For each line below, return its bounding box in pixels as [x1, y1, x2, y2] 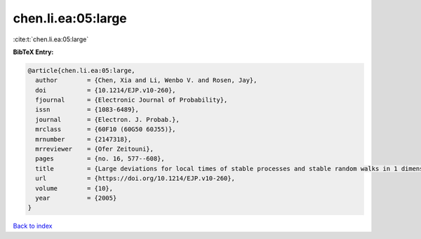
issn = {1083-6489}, [35, 106, 140, 114]
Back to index [13, 221, 53, 231]
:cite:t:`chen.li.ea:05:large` [13, 35, 89, 43]
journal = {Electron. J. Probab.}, [35, 116, 180, 123]
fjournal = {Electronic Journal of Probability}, [35, 96, 228, 104]
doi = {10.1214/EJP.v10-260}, [35, 86, 176, 94]
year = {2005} [35, 194, 117, 202]
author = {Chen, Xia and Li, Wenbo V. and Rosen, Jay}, [35, 76, 258, 84]
